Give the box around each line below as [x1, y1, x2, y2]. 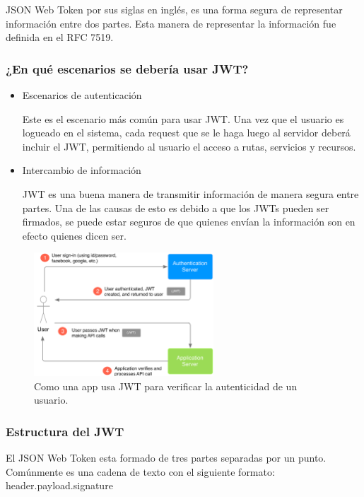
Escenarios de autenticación [22, 88, 142, 102]
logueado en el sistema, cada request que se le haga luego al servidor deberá [22, 125, 351, 140]
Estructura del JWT [6, 422, 124, 440]
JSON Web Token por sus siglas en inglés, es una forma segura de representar [6, 2, 343, 16]
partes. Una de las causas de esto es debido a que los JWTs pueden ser [22, 200, 329, 215]
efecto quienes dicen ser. [22, 228, 127, 242]
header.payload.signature [6, 478, 113, 493]
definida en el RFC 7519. [6, 30, 114, 45]
